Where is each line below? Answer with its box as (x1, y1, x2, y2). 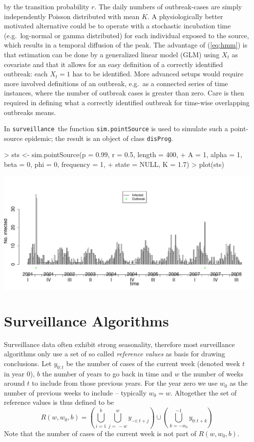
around (4, 378, 25, 388)
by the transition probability (4, 1, 89, 11)
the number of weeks (181, 368, 243, 378)
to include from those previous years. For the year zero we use (32, 378, 218, 388)
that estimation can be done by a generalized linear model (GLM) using (4, 49, 220, 59)
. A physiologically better (147, 11, 223, 21)
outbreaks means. (4, 107, 56, 117)
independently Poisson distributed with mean (4, 11, 140, 21)
